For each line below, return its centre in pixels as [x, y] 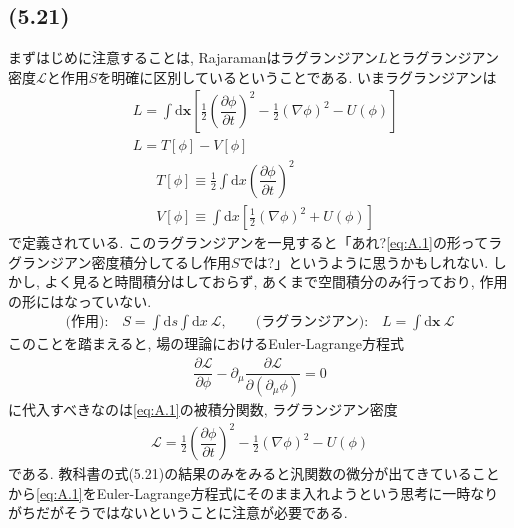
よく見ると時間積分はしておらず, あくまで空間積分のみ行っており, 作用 [276, 281]
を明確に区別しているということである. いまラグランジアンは [297, 76]
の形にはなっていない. [80, 300]
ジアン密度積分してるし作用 [140, 261]
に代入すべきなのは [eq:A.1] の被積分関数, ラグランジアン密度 [203, 408]
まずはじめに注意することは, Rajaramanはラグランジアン [193, 57]
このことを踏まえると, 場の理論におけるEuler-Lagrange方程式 [206, 343]
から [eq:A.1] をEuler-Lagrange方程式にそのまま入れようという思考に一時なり [253, 492]
